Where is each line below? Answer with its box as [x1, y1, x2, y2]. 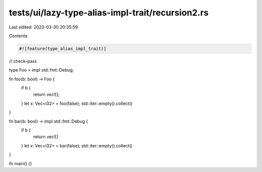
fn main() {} [9, 160, 33, 166]
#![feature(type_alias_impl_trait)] [19, 46, 107, 51]
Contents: [9, 33, 29, 39]
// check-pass [9, 58, 37, 64]
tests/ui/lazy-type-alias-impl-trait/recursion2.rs [9, 7, 209, 18]
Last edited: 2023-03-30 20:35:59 [9, 24, 78, 30]
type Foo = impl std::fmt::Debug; [9, 67, 74, 73]
